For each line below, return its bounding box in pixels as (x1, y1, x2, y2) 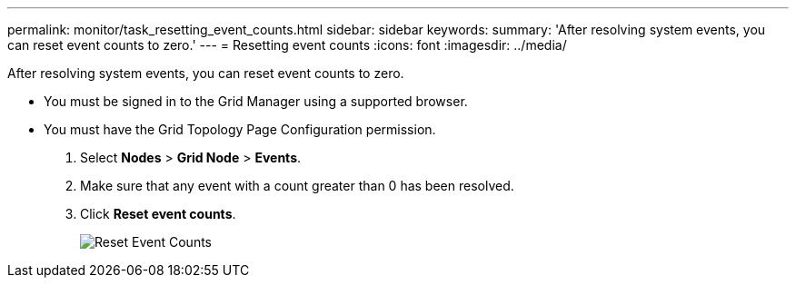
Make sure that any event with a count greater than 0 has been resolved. (80, 178, 514, 193)
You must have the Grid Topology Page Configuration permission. (44, 122, 436, 137)
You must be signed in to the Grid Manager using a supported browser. (44, 93, 468, 109)
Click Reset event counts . (80, 206, 236, 221)
